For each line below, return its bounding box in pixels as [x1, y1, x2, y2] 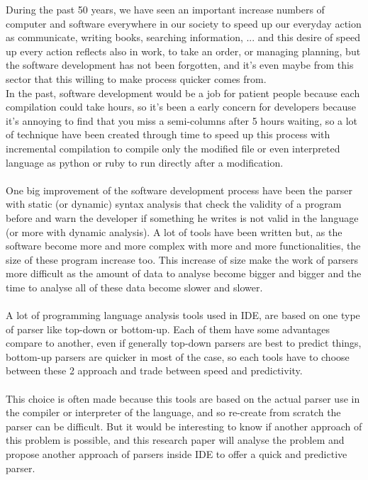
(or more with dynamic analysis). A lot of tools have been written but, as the [6, 224, 342, 239]
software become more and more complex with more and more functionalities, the [6, 238, 361, 253]
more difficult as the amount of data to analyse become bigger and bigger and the [6, 266, 362, 281]
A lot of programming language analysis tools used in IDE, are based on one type [6, 308, 360, 323]
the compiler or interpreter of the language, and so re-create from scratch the [6, 405, 341, 420]
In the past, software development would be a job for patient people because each [6, 85, 360, 100]
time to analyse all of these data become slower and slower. [6, 279, 263, 294]
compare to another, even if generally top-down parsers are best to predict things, [6, 335, 362, 350]
